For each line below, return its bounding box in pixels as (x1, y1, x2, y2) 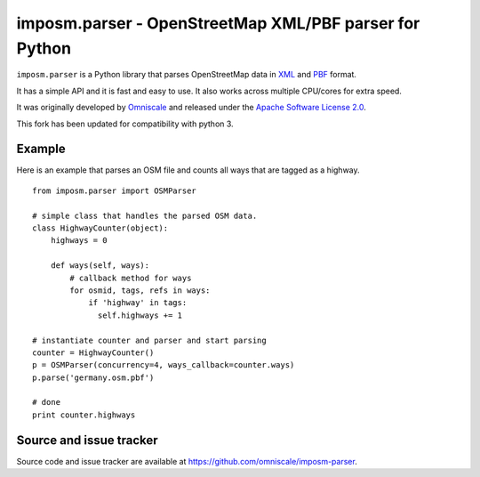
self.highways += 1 (98, 310, 182, 320)
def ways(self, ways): (50, 261, 150, 271)
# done (32, 397, 61, 408)
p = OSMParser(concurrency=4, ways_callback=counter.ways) (32, 360, 295, 370)
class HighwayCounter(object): (32, 222, 169, 233)
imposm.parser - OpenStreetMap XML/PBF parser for (16, 13, 420, 33)
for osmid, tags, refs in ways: (69, 285, 211, 295)
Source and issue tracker (16, 433, 159, 448)
